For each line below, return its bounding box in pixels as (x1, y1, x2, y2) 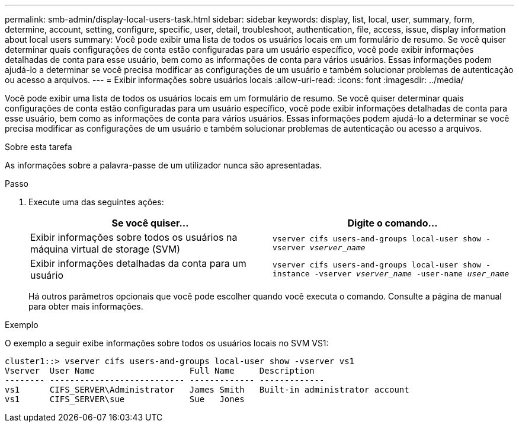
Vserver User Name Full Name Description (5, 366, 315, 375)
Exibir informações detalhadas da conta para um (30, 257, 246, 269)
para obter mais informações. (28, 301, 143, 311)
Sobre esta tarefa (5, 142, 72, 152)
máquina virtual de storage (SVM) (30, 243, 181, 255)
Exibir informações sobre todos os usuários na (30, 231, 238, 243)
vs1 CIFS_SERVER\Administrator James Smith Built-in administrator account (5, 385, 409, 394)
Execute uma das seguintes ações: (28, 197, 164, 207)
